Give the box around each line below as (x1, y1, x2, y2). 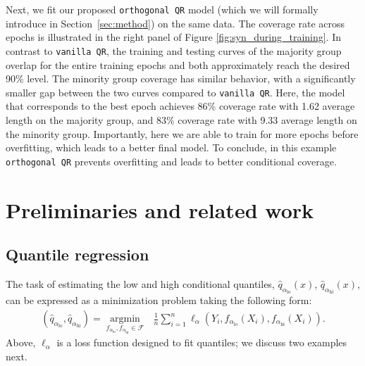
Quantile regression (6, 244, 149, 265)
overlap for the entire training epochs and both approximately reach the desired (6, 57, 350, 72)
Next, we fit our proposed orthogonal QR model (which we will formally (6, 2, 318, 16)
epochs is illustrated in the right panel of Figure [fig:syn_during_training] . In (6, 30, 342, 44)
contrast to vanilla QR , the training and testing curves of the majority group (6, 43, 342, 58)
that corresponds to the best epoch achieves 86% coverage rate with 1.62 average (6, 99, 355, 113)
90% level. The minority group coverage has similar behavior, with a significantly (6, 71, 356, 86)
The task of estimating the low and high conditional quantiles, (6, 276, 275, 291)
